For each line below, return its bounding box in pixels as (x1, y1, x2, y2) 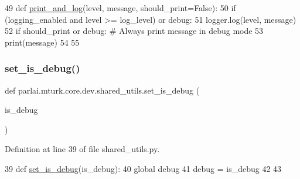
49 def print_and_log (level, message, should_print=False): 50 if (5, 2, 236, 13)
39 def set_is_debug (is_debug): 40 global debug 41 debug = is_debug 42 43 (5, 162, 282, 174)
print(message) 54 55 (5, 36, 80, 48)
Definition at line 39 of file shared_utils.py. (5, 143, 160, 155)
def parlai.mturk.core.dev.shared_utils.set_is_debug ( (5, 84, 200, 96)
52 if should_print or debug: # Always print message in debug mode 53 (5, 25, 264, 37)
